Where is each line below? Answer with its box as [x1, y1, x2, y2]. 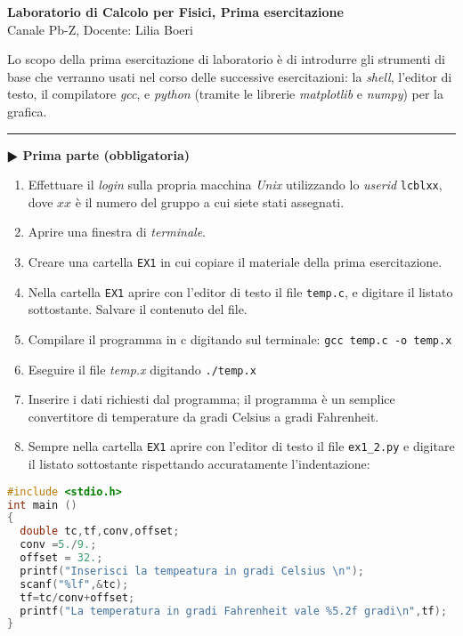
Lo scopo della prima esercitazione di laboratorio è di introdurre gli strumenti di [7, 50, 445, 68]
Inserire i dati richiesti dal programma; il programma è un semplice [28, 390, 395, 408]
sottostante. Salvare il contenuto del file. [28, 300, 248, 318]
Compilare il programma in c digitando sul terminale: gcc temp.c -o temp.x [28, 329, 452, 348]
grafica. [7, 101, 47, 120]
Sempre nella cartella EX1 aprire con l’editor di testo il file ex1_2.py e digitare [28, 437, 455, 455]
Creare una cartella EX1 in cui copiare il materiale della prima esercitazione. [28, 253, 443, 270]
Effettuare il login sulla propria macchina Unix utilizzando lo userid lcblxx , [28, 175, 443, 194]
